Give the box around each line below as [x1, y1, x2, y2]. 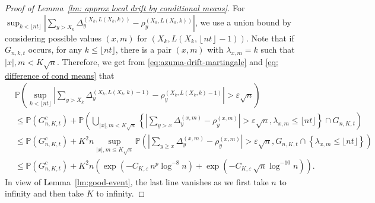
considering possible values [5, 31, 101, 44]
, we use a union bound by [195, 15, 291, 28]
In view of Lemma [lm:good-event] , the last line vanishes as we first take [5, 175, 269, 188]
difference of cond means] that [5, 69, 115, 81]
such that [260, 43, 295, 56]
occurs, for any [28, 43, 82, 56]
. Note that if [246, 31, 294, 44]
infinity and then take [5, 187, 84, 199]
